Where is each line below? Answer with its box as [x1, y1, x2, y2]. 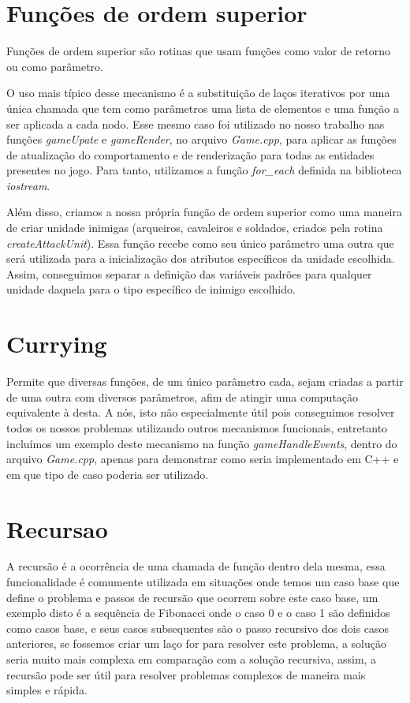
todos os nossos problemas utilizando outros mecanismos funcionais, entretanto [6, 419, 388, 436]
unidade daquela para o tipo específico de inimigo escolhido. [6, 281, 296, 297]
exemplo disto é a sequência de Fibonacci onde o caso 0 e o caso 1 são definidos [6, 604, 390, 621]
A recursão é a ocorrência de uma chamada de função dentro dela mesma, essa [6, 558, 386, 574]
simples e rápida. [6, 682, 88, 698]
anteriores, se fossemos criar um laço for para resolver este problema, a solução [6, 635, 386, 652]
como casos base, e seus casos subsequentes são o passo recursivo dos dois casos [6, 619, 389, 636]
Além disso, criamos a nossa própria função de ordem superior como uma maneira [6, 204, 402, 220]
